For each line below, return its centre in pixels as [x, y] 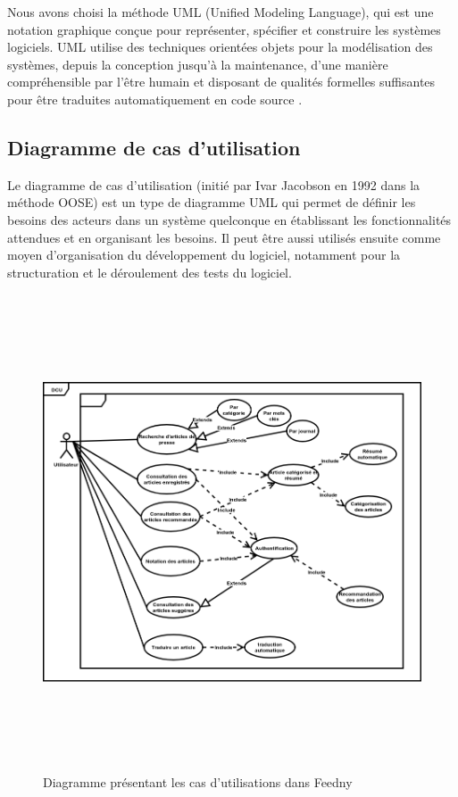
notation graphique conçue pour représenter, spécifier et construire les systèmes [224, 29]
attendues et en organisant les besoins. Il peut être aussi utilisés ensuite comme [224, 237]
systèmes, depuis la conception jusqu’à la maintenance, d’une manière [198, 64]
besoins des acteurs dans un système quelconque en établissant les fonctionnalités [229, 219]
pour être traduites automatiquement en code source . [155, 99]
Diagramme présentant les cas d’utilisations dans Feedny [198, 782]
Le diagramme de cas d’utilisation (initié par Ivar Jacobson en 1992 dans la [214, 184]
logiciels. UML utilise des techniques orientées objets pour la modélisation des [220, 47]
